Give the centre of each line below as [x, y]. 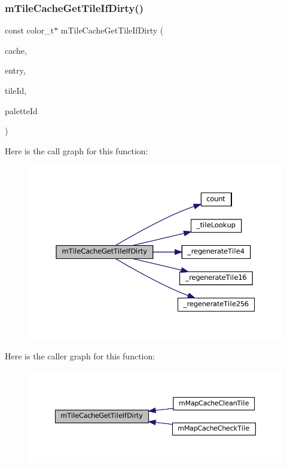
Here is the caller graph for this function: [80, 355]
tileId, [16, 90]
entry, [15, 70]
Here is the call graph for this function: [77, 150]
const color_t [30, 30]
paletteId [21, 110]
